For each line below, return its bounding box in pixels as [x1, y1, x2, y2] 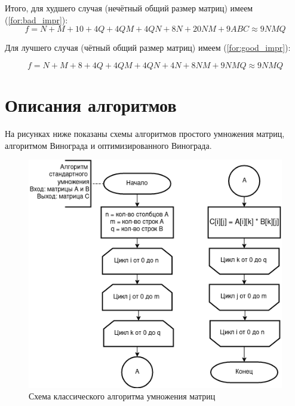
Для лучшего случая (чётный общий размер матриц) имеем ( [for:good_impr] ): [5, 41, 291, 54]
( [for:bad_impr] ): [5, 13, 68, 26]
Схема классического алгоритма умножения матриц [29, 390, 216, 402]
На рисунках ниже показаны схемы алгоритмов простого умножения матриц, [5, 127, 285, 139]
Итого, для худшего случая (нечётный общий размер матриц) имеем [5, 2, 253, 14]
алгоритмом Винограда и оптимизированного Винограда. [5, 139, 212, 151]
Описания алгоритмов [5, 92, 177, 117]
